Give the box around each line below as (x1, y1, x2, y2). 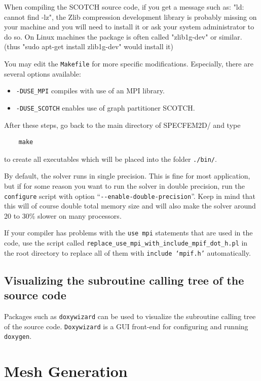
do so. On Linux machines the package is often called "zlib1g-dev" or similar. (4, 31, 242, 42)
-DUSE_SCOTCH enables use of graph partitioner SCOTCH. (16, 102, 195, 113)
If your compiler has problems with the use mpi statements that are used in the (4, 227, 253, 238)
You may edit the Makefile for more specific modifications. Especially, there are (4, 58, 253, 68)
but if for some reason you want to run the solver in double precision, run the (4, 180, 245, 191)
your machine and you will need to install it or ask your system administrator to (4, 21, 254, 32)
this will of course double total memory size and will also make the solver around (4, 200, 256, 211)
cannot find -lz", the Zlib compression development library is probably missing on (4, 11, 257, 22)
